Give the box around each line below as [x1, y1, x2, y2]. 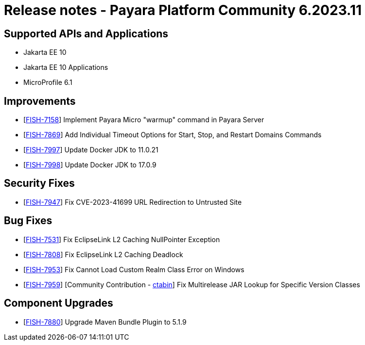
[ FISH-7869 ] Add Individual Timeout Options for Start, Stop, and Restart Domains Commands [23, 131, 322, 139]
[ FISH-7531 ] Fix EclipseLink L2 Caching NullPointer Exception [23, 235, 220, 244]
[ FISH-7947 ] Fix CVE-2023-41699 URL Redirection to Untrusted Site [23, 197, 242, 206]
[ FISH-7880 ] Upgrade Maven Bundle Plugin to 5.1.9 [23, 317, 187, 326]
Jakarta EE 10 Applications [23, 63, 108, 72]
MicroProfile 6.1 [23, 78, 72, 87]
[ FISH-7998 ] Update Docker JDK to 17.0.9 [23, 161, 156, 169]
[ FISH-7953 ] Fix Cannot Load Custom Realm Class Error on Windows [23, 265, 244, 274]
